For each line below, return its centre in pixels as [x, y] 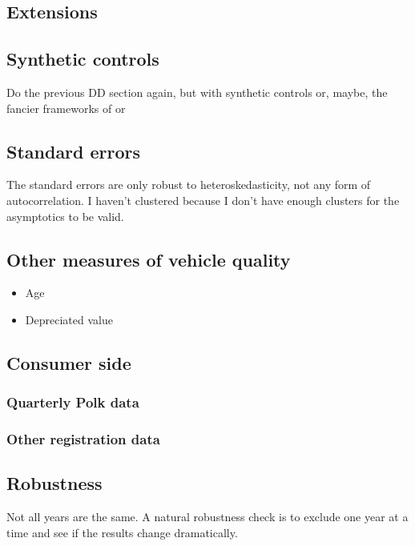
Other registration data [83, 439]
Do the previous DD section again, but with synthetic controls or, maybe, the [197, 92]
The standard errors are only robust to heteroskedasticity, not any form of [189, 185]
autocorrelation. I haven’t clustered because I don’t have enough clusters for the [203, 200]
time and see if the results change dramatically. [122, 532]
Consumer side [69, 362]
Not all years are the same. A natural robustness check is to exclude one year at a [207, 517]
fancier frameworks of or [66, 108]
